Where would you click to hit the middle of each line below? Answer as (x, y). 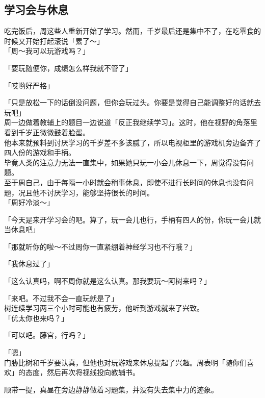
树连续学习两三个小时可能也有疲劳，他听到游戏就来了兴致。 (104, 308)
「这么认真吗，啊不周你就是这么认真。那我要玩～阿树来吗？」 (108, 281)
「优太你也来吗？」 (36, 318)
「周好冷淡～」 (29, 202)
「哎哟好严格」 (29, 85)
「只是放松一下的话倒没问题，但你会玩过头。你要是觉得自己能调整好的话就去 (132, 102)
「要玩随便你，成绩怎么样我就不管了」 (68, 68)
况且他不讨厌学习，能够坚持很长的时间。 (86, 192)
